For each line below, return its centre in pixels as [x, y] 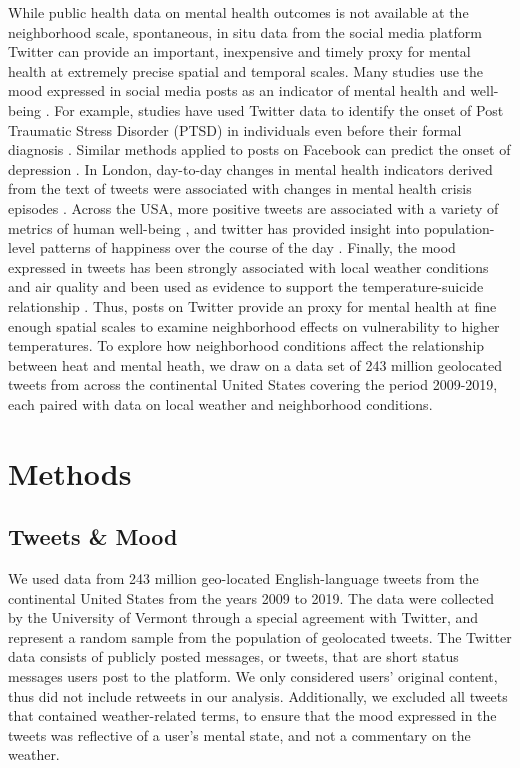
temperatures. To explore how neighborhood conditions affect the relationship [246, 345]
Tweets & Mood [93, 536]
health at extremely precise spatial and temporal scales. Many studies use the [246, 70]
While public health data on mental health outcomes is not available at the [238, 12]
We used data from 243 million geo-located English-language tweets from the [243, 578]
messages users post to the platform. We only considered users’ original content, [253, 676]
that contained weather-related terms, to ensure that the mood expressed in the [252, 715]
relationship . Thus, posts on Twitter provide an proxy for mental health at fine [252, 305]
